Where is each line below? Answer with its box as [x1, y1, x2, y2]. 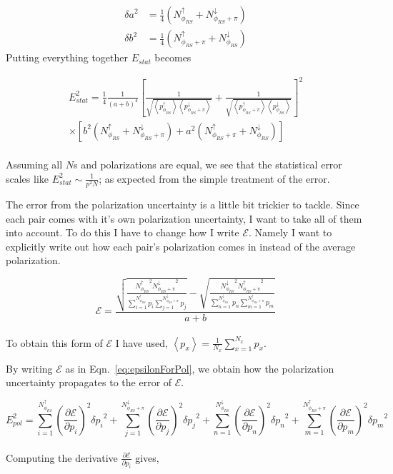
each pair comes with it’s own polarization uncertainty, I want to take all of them [6, 211, 362, 226]
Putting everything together [6, 50, 129, 65]
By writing [6, 360, 53, 375]
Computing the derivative [6, 450, 118, 465]
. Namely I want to [249, 225, 332, 240]
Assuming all [6, 157, 63, 172]
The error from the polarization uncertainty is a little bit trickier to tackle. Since [6, 196, 359, 211]
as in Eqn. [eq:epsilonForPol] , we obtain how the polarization [65, 360, 334, 375]
